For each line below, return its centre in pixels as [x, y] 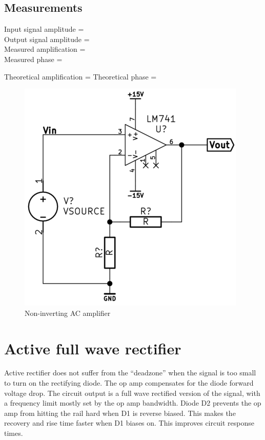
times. [14, 433]
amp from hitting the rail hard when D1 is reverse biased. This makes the [120, 413]
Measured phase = [33, 59]
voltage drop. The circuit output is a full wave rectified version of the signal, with [132, 393]
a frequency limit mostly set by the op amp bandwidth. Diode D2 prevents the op [133, 403]
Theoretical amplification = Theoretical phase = [80, 76]
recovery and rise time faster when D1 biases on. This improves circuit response [129, 423]
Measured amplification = [45, 49]
